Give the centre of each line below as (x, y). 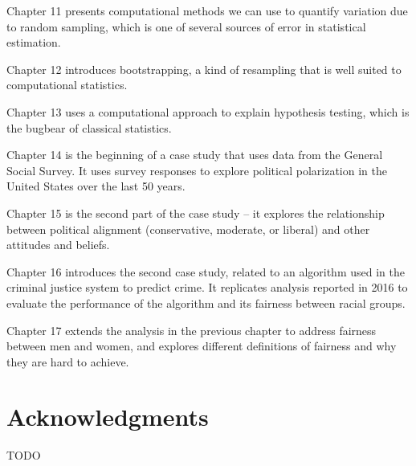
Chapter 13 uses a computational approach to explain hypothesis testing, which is (208, 111)
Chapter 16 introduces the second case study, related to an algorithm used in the (206, 271)
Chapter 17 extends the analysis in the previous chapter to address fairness (192, 330)
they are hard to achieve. (68, 361)
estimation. (34, 42)
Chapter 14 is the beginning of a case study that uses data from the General (195, 155)
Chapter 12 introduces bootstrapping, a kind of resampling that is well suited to (204, 69)
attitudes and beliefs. (58, 245)
